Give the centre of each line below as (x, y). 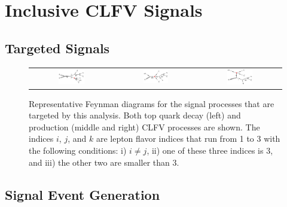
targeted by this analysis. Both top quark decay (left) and (135, 115)
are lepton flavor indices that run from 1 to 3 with (188, 138)
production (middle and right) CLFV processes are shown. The (144, 127)
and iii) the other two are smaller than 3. (104, 162)
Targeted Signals (57, 48)
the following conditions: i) (78, 150)
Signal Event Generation (83, 194)
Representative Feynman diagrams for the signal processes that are (152, 103)
